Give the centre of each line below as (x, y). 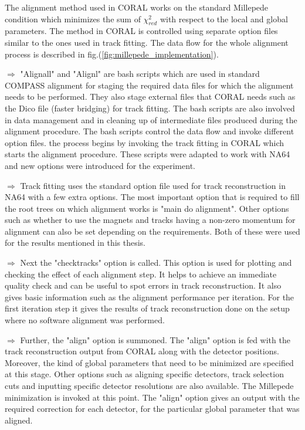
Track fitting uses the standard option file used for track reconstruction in (153, 185)
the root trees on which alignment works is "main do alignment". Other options (147, 208)
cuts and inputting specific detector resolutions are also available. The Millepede (149, 386)
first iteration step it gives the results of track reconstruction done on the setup (147, 308)
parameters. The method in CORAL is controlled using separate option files (141, 31)
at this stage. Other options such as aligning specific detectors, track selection (144, 374)
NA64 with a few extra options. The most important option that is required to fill (152, 197)
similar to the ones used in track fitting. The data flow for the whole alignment (147, 42)
